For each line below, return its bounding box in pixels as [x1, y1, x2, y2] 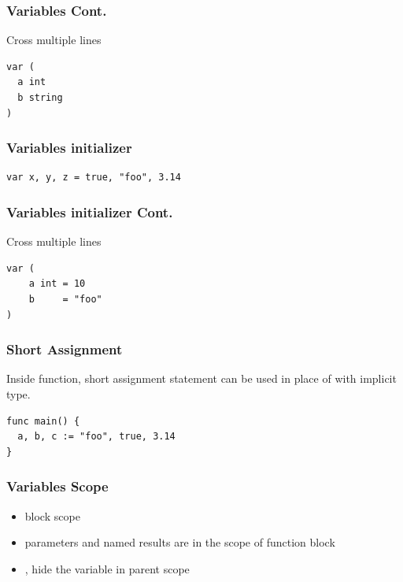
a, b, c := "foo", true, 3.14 [17, 431, 176, 443]
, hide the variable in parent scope [24, 560, 190, 576]
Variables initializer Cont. [6, 202, 173, 221]
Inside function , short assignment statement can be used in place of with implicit [6, 370, 397, 387]
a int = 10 [28, 278, 86, 290]
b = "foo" [28, 294, 102, 305]
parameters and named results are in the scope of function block [24, 534, 335, 550]
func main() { [6, 415, 80, 427]
